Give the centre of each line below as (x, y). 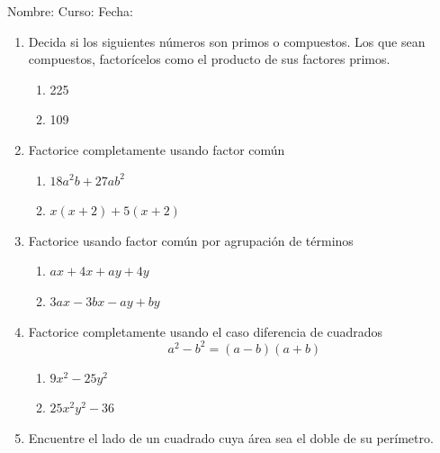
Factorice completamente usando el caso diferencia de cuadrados (206, 331)
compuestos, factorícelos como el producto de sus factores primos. (209, 59)
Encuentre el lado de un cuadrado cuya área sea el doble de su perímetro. (231, 437)
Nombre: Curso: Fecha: (70, 11)
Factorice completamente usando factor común (157, 149)
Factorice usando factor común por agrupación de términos (191, 240)
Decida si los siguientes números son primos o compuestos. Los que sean (227, 41)
